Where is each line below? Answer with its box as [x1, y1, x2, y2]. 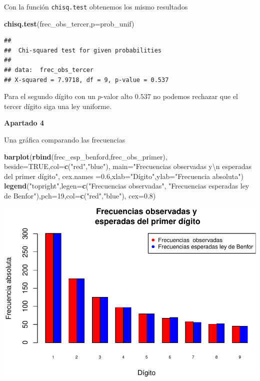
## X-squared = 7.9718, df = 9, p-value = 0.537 [4, 76, 169, 83]
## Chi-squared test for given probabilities [4, 46, 161, 54]
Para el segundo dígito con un [4, 91, 95, 101]
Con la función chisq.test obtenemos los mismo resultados [4, 1, 188, 11]
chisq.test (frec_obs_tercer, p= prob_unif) [4, 18, 134, 28]
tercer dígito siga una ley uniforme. [4, 100, 111, 111]
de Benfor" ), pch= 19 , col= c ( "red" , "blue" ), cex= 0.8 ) [4, 190, 156, 200]
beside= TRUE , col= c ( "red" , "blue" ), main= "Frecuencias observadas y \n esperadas [4, 161, 252, 171]
